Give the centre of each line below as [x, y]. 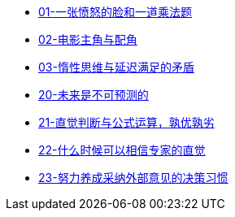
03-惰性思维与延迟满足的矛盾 [116, 67]
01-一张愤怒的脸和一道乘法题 [115, 12]
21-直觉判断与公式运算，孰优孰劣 [126, 122]
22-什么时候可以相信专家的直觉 [122, 150]
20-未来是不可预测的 [94, 95]
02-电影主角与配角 [88, 39]
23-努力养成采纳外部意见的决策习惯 [133, 178]
